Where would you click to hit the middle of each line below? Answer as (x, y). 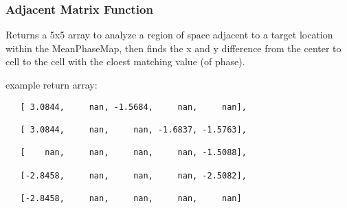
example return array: (52, 84)
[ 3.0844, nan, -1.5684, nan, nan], (133, 107)
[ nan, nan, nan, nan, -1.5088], (133, 153)
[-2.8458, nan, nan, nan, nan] (131, 198)
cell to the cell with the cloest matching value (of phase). (125, 61)
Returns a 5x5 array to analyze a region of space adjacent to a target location (169, 35)
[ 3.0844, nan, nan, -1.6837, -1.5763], (133, 129)
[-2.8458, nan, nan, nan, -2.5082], (133, 175)
